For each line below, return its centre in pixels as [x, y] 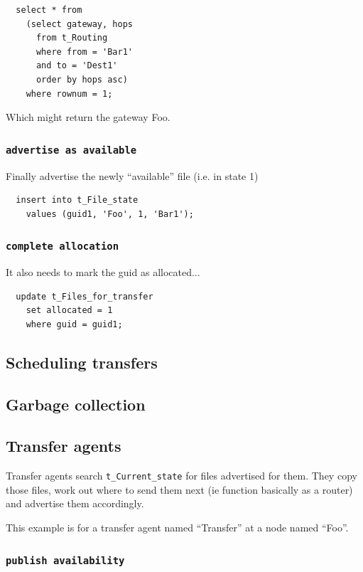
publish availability [65, 560]
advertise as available [71, 150]
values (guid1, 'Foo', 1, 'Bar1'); [110, 214]
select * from [49, 10]
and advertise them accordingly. [75, 503]
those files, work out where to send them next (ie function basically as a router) [179, 489]
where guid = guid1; [74, 324]
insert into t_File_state [77, 200]
